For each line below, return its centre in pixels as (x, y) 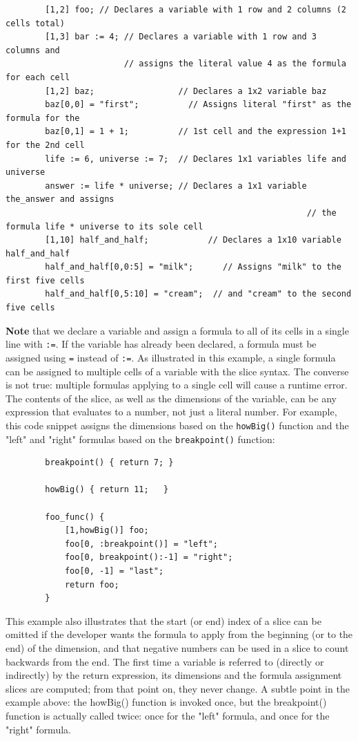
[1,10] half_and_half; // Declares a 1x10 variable (193, 240)
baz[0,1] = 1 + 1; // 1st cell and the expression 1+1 (196, 132)
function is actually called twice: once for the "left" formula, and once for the (168, 715)
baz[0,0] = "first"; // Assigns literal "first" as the (198, 105)
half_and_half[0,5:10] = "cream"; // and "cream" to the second (198, 294)
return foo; (92, 584)
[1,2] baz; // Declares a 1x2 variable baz (186, 91)
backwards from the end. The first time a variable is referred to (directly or (165, 661)
